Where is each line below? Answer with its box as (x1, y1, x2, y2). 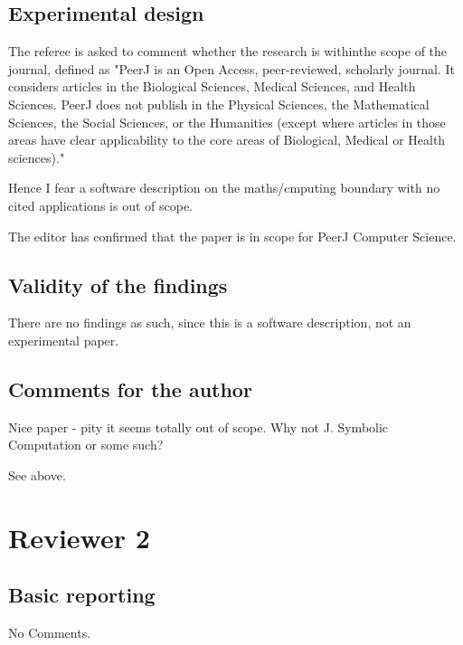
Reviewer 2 (8, 518, 150, 555)
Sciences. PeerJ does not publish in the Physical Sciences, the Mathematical (8, 94, 430, 113)
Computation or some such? (8, 435, 164, 454)
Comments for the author (8, 375, 252, 403)
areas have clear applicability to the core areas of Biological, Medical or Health (8, 130, 446, 149)
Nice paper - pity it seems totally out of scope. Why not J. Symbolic (8, 417, 389, 436)
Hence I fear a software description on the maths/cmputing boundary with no (8, 178, 440, 197)
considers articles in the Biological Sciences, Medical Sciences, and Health (8, 77, 416, 96)
